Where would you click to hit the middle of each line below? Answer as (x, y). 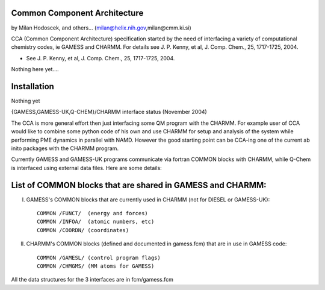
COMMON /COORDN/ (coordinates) (83, 230)
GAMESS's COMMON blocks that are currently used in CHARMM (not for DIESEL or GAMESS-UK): (148, 200)
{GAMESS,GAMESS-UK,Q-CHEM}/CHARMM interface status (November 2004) (109, 112)
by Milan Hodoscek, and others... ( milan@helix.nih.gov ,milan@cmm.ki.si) (101, 28)
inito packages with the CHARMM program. (65, 148)
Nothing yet (26, 101)
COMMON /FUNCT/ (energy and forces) (93, 213)
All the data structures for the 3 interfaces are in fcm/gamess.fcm (92, 280)
